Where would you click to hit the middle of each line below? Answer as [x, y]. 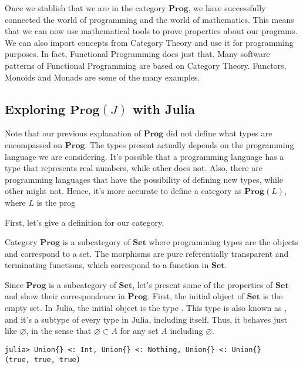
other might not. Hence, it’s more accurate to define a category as [123, 191]
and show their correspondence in [65, 296]
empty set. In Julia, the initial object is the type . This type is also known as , [146, 308]
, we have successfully [227, 8]
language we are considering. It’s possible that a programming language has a [144, 156]
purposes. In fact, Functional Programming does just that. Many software [137, 54]
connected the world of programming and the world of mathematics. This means [149, 19]
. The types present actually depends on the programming [189, 144]
